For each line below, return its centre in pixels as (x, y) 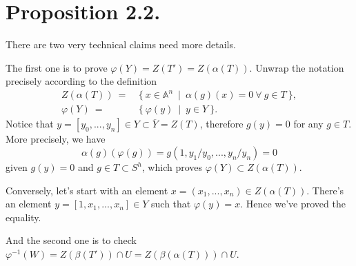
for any (308, 124)
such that (171, 204)
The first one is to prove (57, 67)
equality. (23, 217)
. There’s (325, 190)
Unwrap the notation (300, 67)
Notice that (30, 124)
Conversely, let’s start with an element (87, 190)
